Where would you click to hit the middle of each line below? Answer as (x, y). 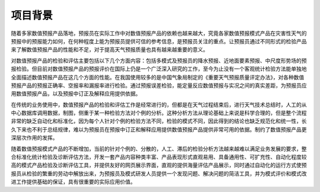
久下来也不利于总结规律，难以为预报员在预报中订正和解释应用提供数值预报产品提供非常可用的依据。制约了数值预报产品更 (159, 129)
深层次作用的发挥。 (34, 138)
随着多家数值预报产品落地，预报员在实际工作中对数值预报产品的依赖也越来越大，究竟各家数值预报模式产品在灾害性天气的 (159, 33)
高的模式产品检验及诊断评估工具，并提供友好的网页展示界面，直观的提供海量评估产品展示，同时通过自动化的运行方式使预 (159, 165)
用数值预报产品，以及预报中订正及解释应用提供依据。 (76, 94)
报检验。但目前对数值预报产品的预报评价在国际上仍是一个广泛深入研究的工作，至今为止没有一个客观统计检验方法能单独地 (159, 69)
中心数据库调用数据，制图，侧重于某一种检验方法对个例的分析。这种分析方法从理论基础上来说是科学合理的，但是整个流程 (159, 113)
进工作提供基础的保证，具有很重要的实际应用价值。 (73, 182)
